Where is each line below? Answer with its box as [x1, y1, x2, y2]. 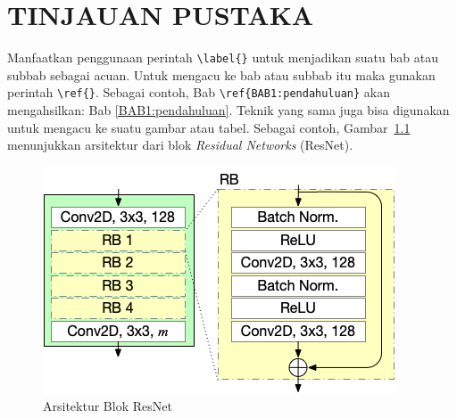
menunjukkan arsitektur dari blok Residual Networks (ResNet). [7, 135, 353, 154]
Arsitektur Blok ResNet [43, 397, 172, 415]
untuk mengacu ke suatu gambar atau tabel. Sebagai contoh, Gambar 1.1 [7, 118, 411, 136]
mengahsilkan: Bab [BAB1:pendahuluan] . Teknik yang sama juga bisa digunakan [7, 101, 450, 119]
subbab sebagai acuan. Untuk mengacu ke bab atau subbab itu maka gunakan [7, 65, 436, 84]
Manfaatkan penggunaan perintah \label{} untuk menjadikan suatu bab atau [7, 48, 438, 67]
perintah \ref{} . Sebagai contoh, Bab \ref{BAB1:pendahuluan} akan [7, 83, 391, 102]
